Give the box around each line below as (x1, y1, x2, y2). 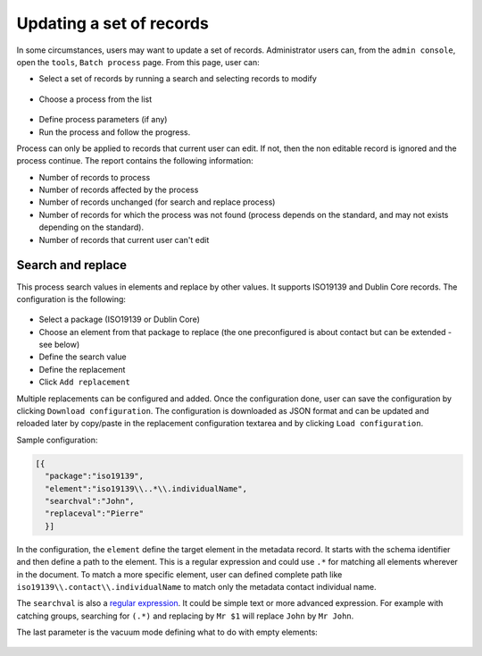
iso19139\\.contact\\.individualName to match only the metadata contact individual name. (16, 581, 377, 592)
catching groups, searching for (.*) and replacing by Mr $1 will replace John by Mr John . (16, 610, 354, 621)
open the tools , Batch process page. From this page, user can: (16, 56, 260, 67)
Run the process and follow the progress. (38, 126, 191, 138)
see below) (38, 340, 80, 350)
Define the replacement (38, 364, 126, 374)
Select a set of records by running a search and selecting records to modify (38, 73, 317, 84)
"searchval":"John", (45, 496, 135, 506)
